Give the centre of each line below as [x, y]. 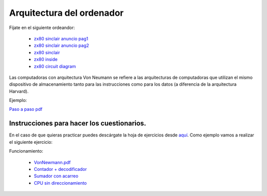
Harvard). [19, 91]
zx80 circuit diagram [55, 66]
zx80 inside [46, 60]
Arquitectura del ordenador [66, 13]
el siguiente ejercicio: [31, 142]
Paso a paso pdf [26, 109]
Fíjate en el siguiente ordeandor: [42, 28]
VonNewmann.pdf [52, 162]
